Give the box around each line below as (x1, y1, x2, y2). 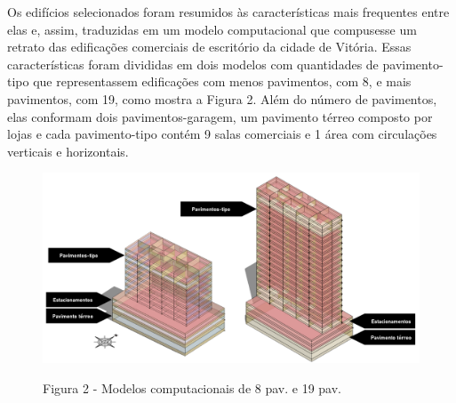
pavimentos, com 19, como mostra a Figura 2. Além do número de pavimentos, (7, 89, 437, 108)
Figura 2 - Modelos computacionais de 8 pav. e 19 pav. (43, 378, 341, 397)
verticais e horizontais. (7, 141, 129, 160)
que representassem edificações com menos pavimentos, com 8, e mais (33, 72, 412, 91)
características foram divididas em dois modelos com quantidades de (7, 54, 379, 73)
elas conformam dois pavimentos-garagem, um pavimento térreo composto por (7, 107, 433, 125)
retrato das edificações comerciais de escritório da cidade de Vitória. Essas (7, 37, 412, 56)
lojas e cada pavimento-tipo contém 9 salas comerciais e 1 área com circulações (7, 125, 437, 143)
